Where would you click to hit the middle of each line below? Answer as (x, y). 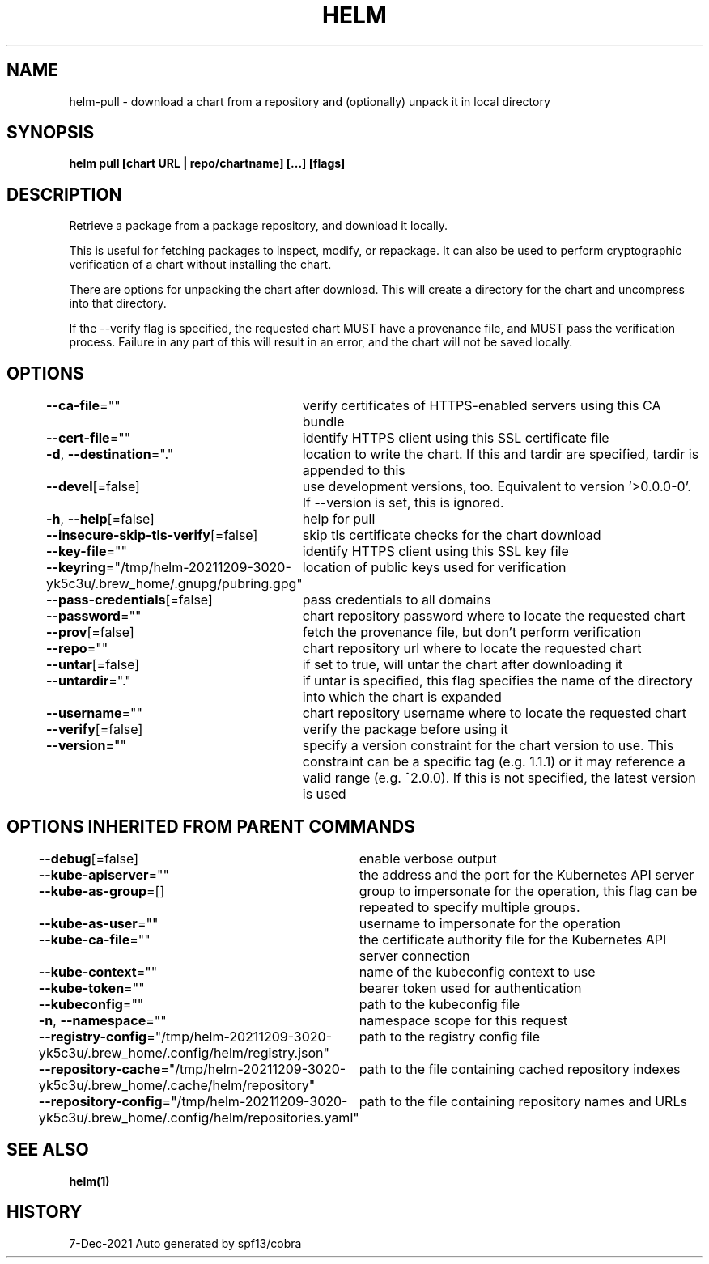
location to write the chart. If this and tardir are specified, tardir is (501, 454)
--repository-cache (100, 1069)
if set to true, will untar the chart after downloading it (463, 665)
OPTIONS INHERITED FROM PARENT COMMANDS (211, 826)
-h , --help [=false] (100, 519)
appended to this (354, 471)
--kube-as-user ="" (98, 923)
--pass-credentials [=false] (129, 600)
